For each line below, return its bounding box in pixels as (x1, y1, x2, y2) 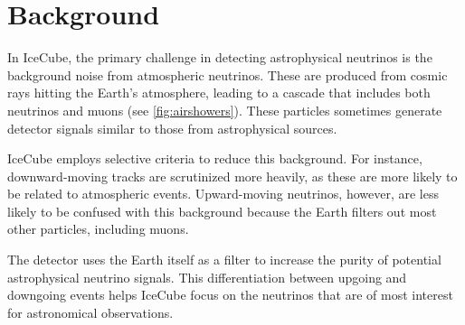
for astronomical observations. (7, 302, 174, 321)
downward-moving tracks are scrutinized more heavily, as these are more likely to (7, 166, 458, 185)
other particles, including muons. (7, 219, 189, 238)
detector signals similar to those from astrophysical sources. (7, 118, 337, 137)
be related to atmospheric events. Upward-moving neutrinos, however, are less (7, 184, 439, 203)
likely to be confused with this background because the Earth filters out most (7, 201, 437, 220)
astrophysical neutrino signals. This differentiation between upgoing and (7, 267, 407, 286)
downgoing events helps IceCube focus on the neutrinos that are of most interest (7, 285, 453, 304)
